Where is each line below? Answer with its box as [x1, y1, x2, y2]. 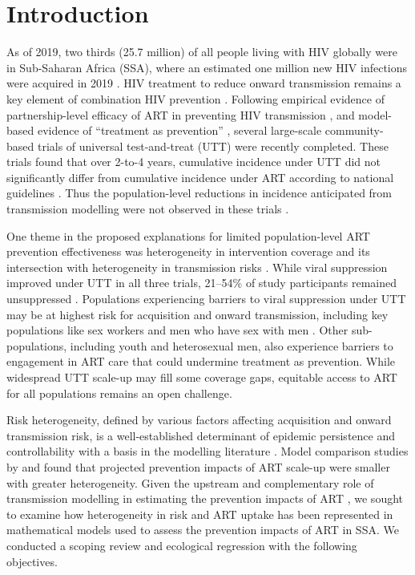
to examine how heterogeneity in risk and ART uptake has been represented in [6, 505, 393, 522]
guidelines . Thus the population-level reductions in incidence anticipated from [6, 184, 393, 201]
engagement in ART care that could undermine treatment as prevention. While [6, 353, 395, 370]
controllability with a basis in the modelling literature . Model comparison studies [6, 443, 409, 460]
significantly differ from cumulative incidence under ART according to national [6, 168, 394, 185]
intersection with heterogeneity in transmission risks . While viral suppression [6, 258, 388, 275]
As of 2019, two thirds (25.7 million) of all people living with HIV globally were [6, 43, 397, 60]
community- [324, 122, 384, 139]
